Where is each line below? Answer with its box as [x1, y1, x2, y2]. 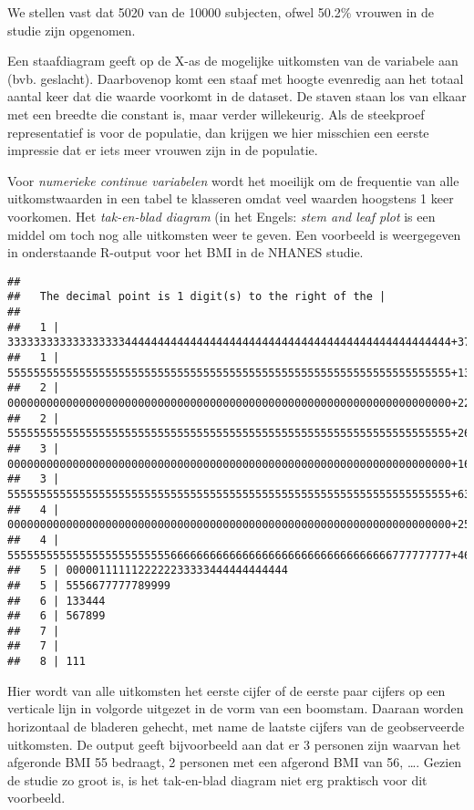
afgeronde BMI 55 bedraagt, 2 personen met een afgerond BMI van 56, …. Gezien [7, 753, 462, 772]
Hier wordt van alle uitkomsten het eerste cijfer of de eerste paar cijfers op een [7, 680, 446, 700]
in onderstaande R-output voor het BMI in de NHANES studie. [7, 243, 364, 262]
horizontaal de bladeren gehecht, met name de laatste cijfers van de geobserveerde [7, 716, 465, 735]
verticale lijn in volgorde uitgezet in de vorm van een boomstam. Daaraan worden [7, 699, 464, 718]
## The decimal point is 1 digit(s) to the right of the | [7, 290, 386, 304]
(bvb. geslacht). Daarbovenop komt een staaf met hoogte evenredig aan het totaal [7, 68, 464, 88]
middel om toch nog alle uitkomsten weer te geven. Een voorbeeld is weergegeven [7, 224, 461, 244]
